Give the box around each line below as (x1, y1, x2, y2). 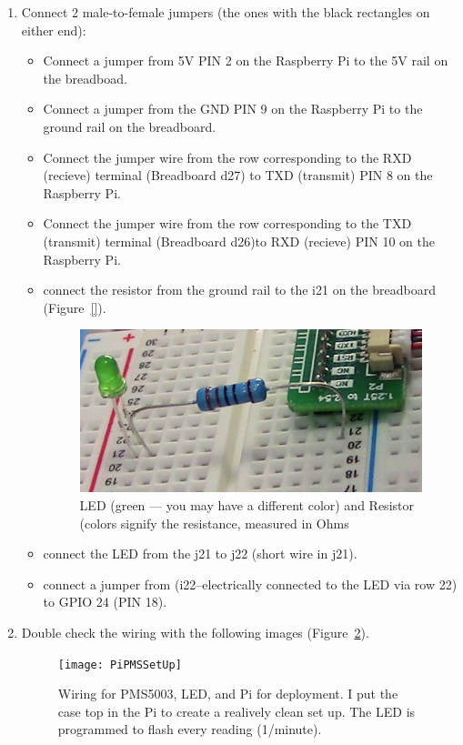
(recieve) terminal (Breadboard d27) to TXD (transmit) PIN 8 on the (43, 166, 433, 185)
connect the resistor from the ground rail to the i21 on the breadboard (43, 280, 436, 299)
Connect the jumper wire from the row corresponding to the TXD (43, 214, 412, 233)
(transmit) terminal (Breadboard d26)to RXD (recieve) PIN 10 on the (43, 231, 435, 250)
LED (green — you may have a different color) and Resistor (79, 495, 414, 514)
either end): (21, 20, 86, 39)
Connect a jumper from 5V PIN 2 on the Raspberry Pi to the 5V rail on (43, 51, 448, 70)
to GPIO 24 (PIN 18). (43, 592, 167, 611)
